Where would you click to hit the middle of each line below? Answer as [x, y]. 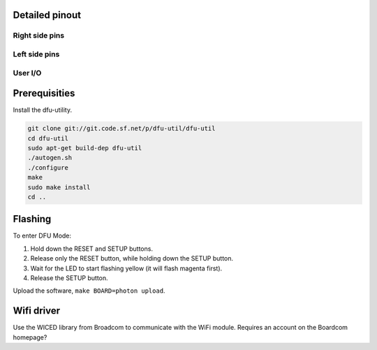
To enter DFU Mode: [42, 236]
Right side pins [39, 36]
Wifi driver [37, 311]
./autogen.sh [50, 158]
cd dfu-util [48, 138]
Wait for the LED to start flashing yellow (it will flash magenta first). [126, 268]
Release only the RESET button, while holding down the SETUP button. [132, 258]
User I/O [27, 73]
